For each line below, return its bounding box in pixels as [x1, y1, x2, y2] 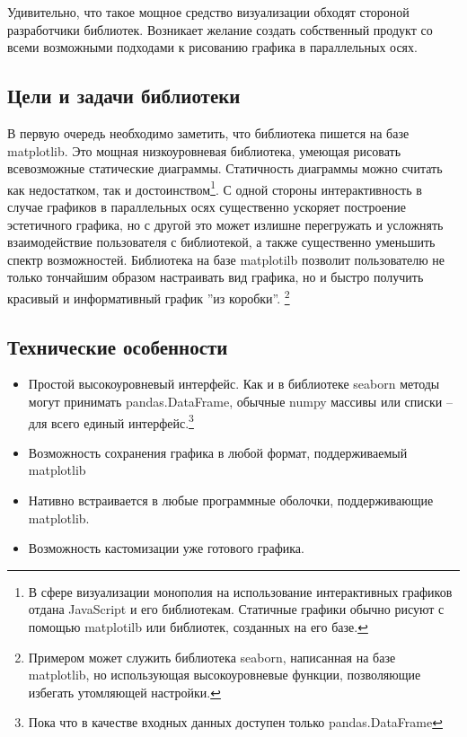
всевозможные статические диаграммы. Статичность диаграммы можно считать [7, 159, 443, 178]
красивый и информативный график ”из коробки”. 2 [7, 285, 290, 307]
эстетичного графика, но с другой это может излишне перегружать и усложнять [7, 215, 444, 233]
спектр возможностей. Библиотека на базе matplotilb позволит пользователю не [7, 250, 445, 268]
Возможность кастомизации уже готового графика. [28, 539, 304, 557]
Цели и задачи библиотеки [7, 82, 241, 110]
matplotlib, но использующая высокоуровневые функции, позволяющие [28, 665, 421, 684]
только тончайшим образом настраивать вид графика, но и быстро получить [7, 268, 424, 286]
